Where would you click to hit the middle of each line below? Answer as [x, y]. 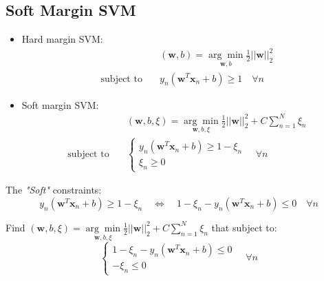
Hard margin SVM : [62, 39]
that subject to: [244, 227]
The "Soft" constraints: [54, 190]
